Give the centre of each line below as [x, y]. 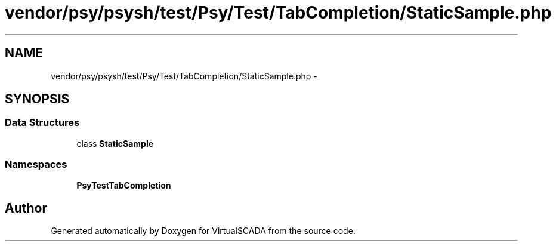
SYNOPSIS [37, 99]
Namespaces [36, 164]
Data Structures [42, 123]
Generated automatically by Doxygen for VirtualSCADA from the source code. [203, 231]
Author [26, 208]
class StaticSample [115, 143]
